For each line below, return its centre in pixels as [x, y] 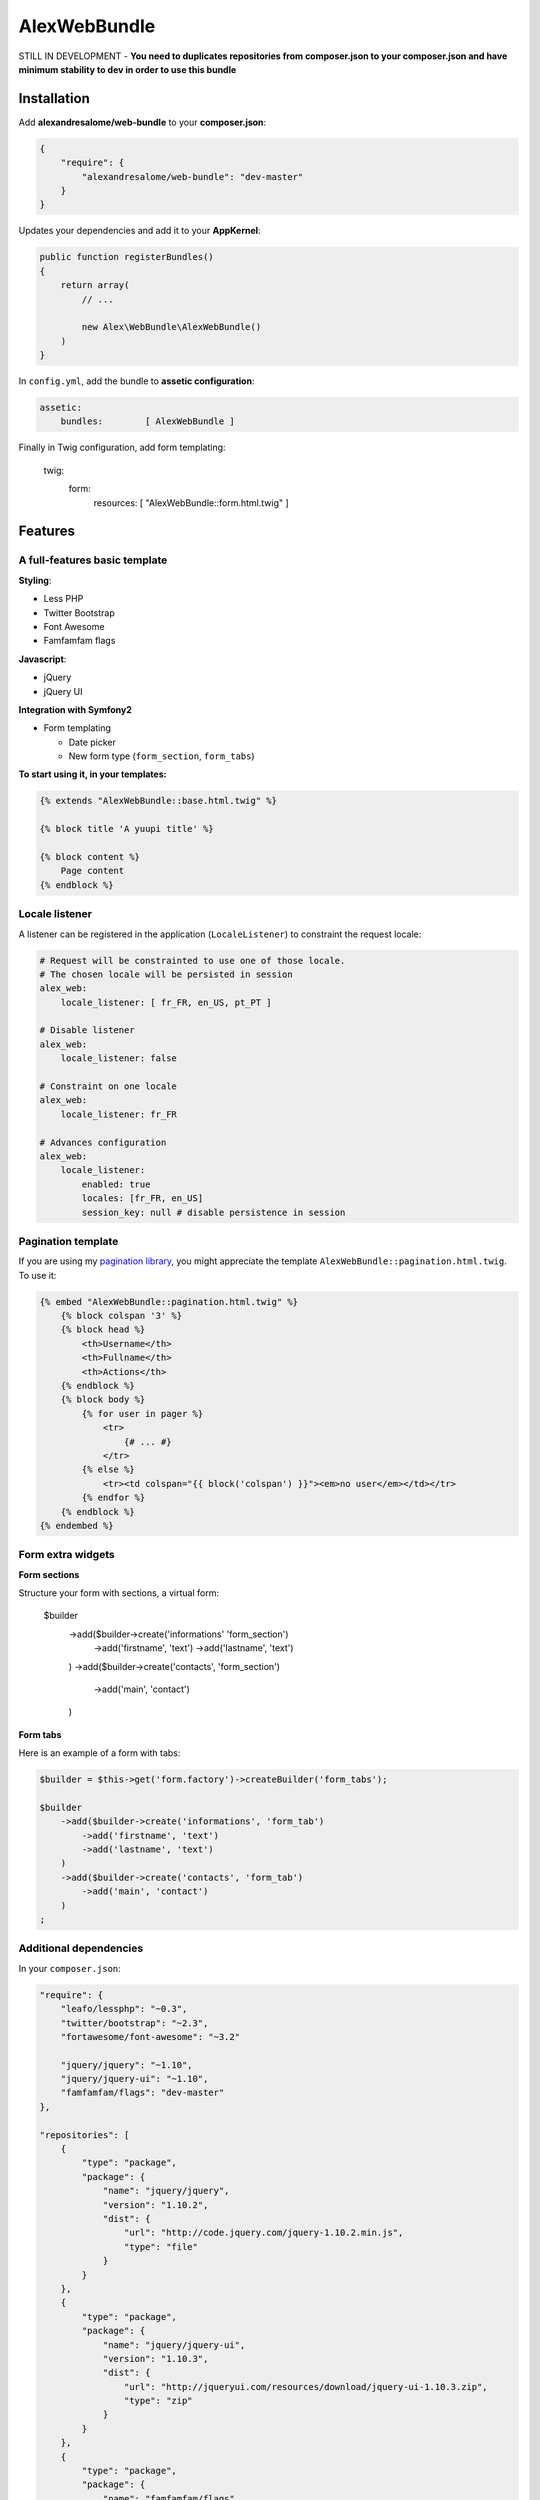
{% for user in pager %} [142, 1413]
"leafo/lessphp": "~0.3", [124, 2009]
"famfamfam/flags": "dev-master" [142, 2093]
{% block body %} [103, 1399]
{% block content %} [89, 856]
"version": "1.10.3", [155, 2358]
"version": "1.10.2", [155, 2204]
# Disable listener [87, 1030]
